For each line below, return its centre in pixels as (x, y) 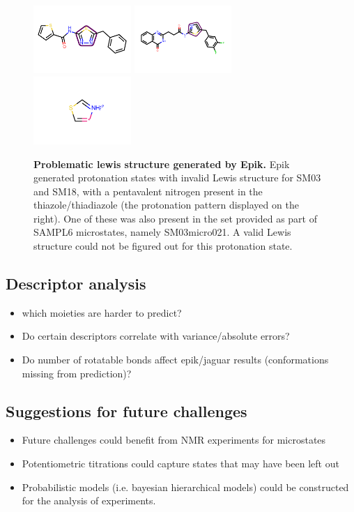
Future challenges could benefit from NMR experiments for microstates (174, 440)
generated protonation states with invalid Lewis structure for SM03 (177, 178)
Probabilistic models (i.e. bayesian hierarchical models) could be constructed (185, 487)
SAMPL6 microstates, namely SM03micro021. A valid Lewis (162, 232)
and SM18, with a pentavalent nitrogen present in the (148, 191)
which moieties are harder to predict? (102, 312)
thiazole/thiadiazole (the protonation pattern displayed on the (166, 205)
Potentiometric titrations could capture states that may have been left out (180, 464)
